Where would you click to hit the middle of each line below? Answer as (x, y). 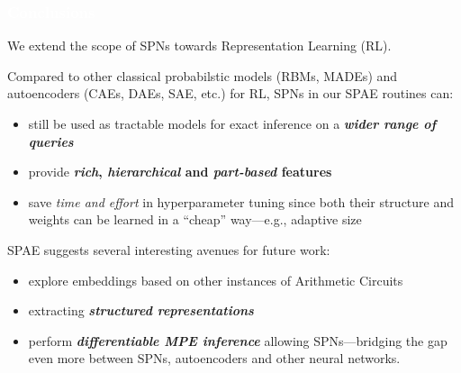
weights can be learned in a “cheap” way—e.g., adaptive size (195, 219)
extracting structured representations (141, 310)
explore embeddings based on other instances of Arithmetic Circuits (216, 280)
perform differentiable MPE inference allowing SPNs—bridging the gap (238, 340)
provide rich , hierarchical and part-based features (180, 172)
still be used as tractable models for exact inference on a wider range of (232, 123)
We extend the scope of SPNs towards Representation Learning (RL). (199, 45)
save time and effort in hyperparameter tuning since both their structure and (241, 201)
